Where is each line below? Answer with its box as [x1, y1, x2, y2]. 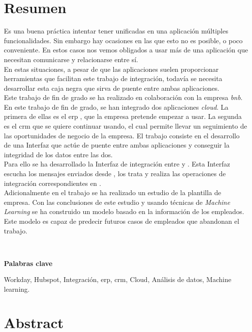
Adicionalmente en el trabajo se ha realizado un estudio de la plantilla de [4, 187, 221, 198]
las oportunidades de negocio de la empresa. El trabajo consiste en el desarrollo [4, 130, 240, 140]
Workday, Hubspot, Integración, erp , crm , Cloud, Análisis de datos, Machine [4, 274, 232, 284]
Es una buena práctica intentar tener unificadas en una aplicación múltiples [4, 26, 228, 36]
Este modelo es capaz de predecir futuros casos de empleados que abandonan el [4, 216, 239, 226]
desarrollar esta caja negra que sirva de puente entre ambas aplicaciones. [4, 83, 220, 93]
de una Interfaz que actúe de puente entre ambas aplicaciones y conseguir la [4, 140, 230, 150]
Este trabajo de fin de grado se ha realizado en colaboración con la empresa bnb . [4, 92, 243, 102]
